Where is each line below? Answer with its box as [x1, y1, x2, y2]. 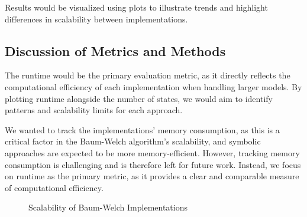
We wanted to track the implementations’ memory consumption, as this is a [5, 123, 280, 136]
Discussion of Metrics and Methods [5, 41, 226, 60]
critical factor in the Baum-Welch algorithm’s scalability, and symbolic [5, 135, 261, 147]
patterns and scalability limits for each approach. [5, 104, 183, 116]
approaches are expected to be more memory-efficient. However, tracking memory [5, 146, 300, 159]
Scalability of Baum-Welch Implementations [28, 201, 188, 213]
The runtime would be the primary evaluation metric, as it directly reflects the [5, 69, 290, 81]
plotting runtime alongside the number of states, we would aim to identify [5, 92, 273, 104]
